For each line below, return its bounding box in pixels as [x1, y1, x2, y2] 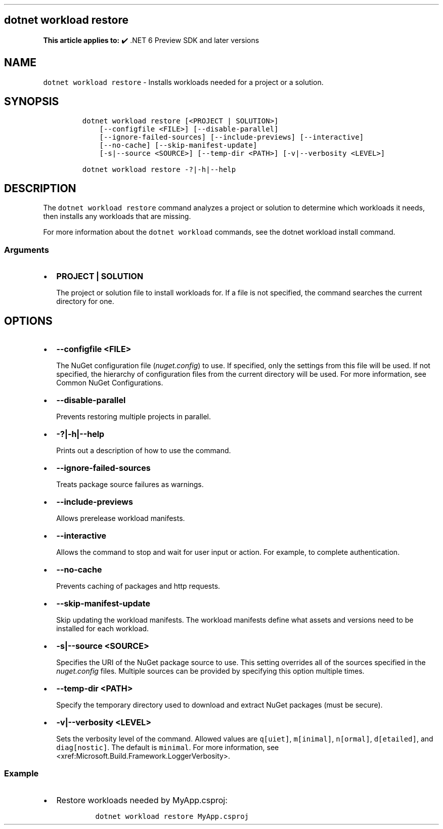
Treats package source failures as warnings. [56, 479, 204, 489]
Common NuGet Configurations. [56, 378, 163, 387]
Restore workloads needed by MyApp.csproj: [56, 795, 228, 805]
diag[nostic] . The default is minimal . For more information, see [56, 743, 279, 752]
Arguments [4, 244, 49, 255]
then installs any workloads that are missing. [43, 212, 191, 221]
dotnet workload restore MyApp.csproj [95, 812, 249, 820]
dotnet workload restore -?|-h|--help [82, 165, 236, 173]
